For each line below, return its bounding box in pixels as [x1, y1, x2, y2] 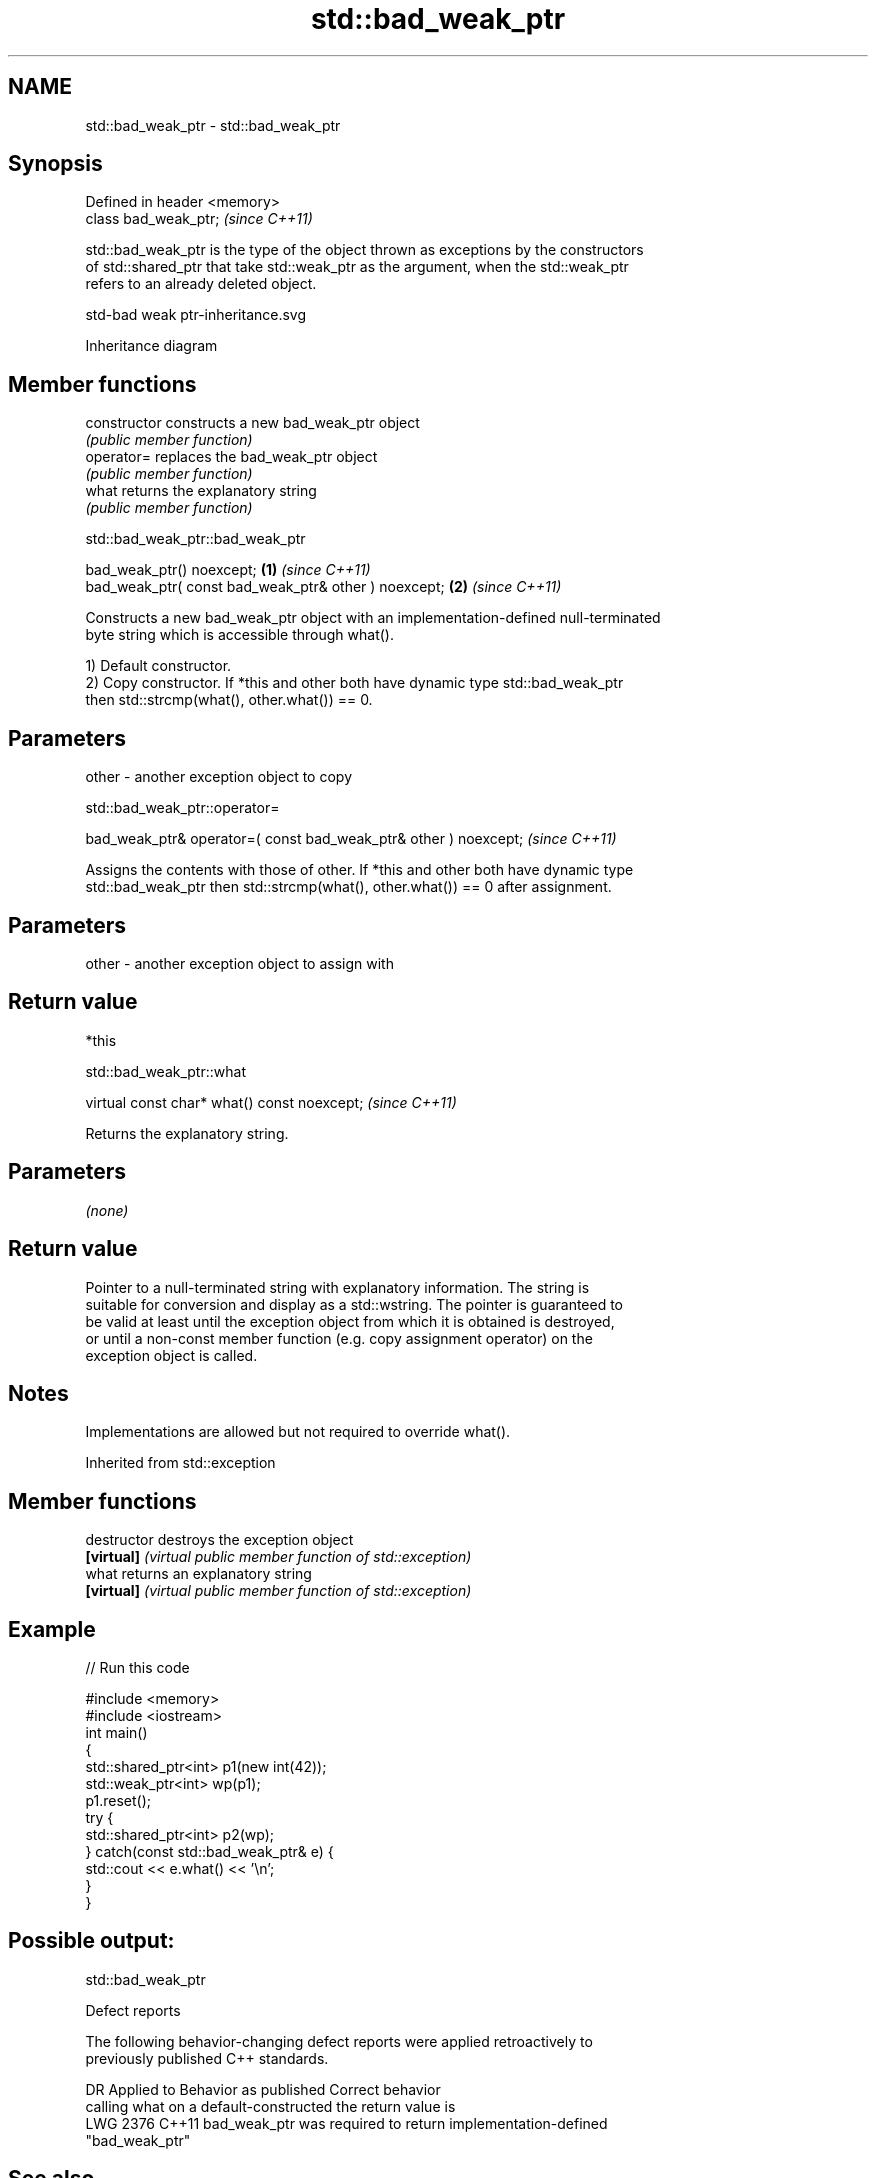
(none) [85, 1201, 129, 1219]
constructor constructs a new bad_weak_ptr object [85, 414, 420, 432]
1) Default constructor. [85, 657, 232, 675]
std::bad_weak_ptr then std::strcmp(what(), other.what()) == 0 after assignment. [85, 878, 612, 896]
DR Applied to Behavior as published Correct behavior [85, 2080, 441, 2098]
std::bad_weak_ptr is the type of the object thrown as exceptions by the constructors [85, 241, 644, 259]
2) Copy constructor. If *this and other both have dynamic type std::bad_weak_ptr [85, 674, 624, 692]
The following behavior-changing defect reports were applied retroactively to [85, 2032, 593, 2050]
